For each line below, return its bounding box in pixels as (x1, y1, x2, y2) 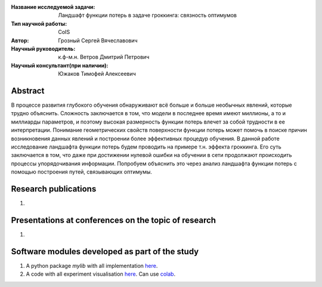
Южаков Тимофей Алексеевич (58, 70, 137, 78)
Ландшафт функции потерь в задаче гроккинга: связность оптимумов (58, 12, 237, 19)
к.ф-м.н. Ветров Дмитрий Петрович (58, 54, 150, 61)
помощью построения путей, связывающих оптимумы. (11, 168, 152, 175)
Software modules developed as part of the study (11, 246, 199, 257)
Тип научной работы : (11, 20, 67, 27)
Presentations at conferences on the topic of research (11, 215, 216, 225)
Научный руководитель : (11, 45, 76, 52)
